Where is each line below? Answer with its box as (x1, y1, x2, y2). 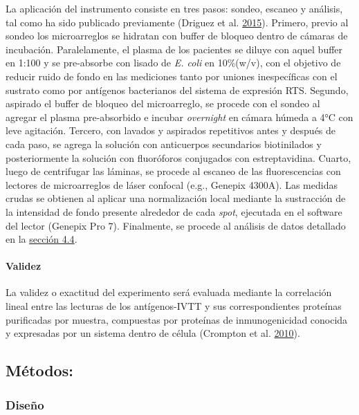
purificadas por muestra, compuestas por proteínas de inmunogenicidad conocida (6, 312, 348, 326)
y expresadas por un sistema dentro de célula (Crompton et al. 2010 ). (6, 326, 300, 340)
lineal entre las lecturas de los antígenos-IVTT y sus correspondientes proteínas (6, 299, 342, 313)
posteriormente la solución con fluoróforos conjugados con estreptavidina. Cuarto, (6, 150, 351, 165)
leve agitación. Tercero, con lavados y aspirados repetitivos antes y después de (6, 123, 336, 138)
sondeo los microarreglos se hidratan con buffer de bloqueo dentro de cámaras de (6, 28, 348, 43)
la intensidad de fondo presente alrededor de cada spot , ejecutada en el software (6, 204, 342, 219)
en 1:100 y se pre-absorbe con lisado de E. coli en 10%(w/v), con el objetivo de (6, 55, 341, 70)
